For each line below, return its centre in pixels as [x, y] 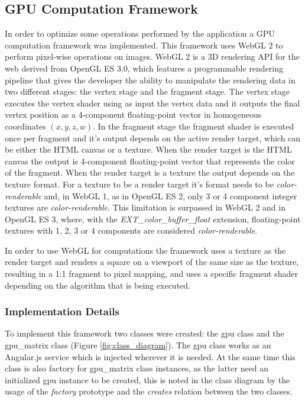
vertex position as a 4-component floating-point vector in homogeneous [133, 114]
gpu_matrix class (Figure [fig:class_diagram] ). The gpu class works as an [138, 345]
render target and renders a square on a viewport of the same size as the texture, [152, 262]
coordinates [25, 126]
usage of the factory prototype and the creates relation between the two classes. [149, 391]
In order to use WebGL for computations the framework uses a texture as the [145, 250]
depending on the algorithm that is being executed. [98, 285]
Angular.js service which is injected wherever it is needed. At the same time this [150, 356]
